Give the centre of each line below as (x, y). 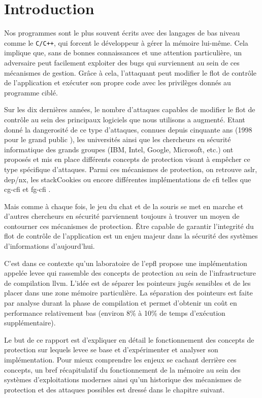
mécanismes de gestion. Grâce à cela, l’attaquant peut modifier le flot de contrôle (130, 72)
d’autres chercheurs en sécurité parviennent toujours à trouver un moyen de (122, 216)
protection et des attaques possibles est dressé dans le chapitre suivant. (114, 389)
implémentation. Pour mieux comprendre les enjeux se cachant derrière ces (120, 359)
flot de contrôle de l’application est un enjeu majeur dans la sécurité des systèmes (131, 236)
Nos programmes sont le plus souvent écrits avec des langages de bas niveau (122, 33)
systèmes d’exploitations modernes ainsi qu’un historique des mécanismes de (123, 379)
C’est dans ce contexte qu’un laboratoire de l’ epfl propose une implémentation (126, 263)
